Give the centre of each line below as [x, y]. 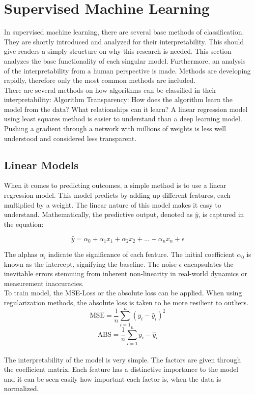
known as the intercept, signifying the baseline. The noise [90, 264]
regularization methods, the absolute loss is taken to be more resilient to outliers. [126, 303]
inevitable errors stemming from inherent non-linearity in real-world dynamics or [126, 273]
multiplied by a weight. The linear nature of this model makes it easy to [113, 204]
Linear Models [41, 164]
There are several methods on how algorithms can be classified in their [110, 90]
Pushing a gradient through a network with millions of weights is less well [115, 128]
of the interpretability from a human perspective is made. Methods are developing [127, 70]
